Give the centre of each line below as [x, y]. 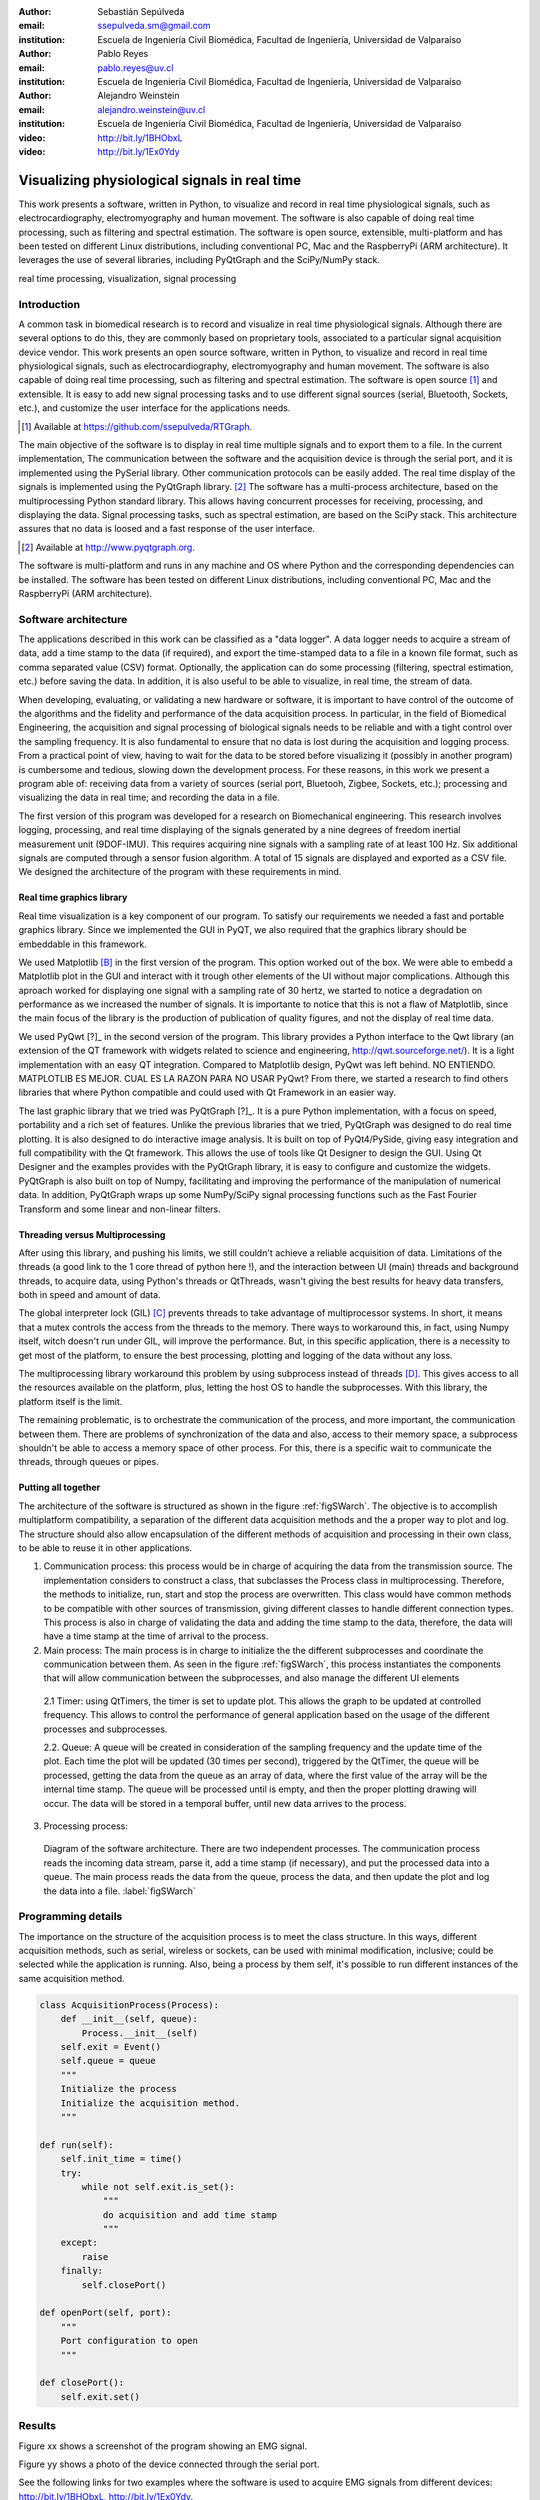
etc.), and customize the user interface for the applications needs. [154, 408]
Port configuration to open [129, 2341]
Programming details [70, 1917]
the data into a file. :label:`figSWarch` [120, 1891]
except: [79, 2243]
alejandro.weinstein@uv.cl [151, 109]
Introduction [49, 304]
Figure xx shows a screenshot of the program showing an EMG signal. [163, 2446]
